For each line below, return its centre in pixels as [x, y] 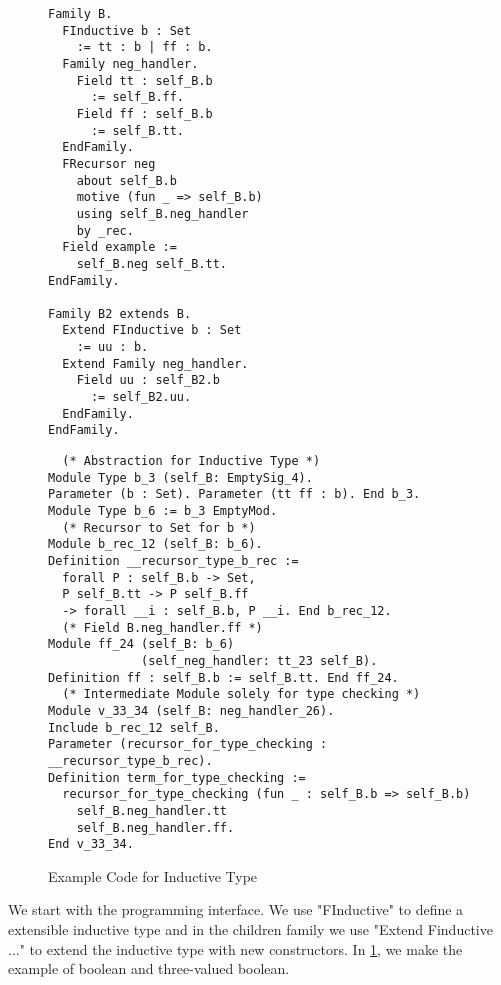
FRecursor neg [109, 163]
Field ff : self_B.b [144, 113]
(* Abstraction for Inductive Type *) [191, 461]
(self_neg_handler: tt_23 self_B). [259, 660]
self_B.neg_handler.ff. [155, 827]
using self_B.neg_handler [162, 213]
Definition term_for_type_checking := [177, 777]
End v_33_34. [91, 844]
